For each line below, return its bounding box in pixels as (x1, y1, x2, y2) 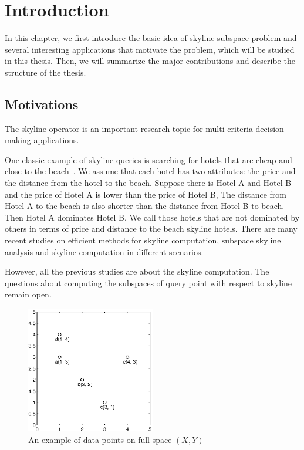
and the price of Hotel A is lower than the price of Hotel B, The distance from (5, 188, 286, 200)
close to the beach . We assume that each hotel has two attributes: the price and (5, 165, 296, 177)
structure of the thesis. (5, 66, 86, 78)
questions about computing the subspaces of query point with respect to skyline (5, 276, 292, 289)
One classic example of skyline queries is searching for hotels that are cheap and (5, 153, 292, 165)
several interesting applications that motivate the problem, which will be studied (5, 43, 295, 55)
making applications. (5, 134, 79, 146)
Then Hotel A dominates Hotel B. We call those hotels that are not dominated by (5, 211, 300, 223)
